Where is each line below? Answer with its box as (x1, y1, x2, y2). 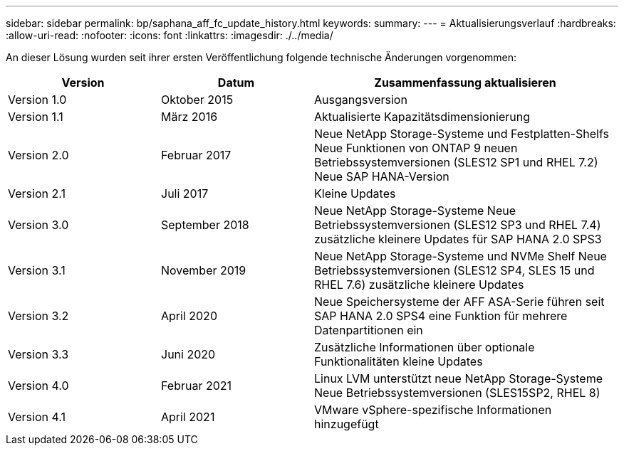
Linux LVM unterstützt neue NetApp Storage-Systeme (314, 371, 603, 386)
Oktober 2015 (161, 92, 234, 107)
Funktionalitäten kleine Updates (314, 354, 483, 368)
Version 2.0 (8, 148, 69, 162)
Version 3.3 (8, 347, 69, 361)
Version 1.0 (8, 92, 67, 107)
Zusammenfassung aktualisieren (374, 75, 556, 90)
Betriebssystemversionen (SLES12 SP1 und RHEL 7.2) (314, 155, 598, 169)
